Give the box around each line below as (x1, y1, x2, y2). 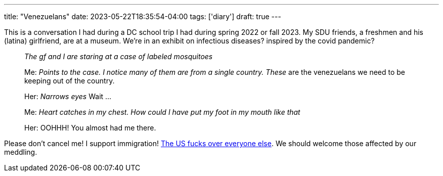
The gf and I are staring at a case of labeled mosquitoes (24, 52, 213, 61)
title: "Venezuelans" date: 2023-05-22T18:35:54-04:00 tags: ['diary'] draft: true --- (4, 12, 281, 21)
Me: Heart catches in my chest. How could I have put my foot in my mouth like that (24, 108, 300, 116)
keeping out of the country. (24, 76, 115, 85)
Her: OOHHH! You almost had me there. (24, 123, 156, 132)
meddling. (4, 148, 37, 156)
